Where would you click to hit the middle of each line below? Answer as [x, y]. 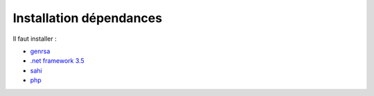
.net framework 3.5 [57, 61]
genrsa [40, 51]
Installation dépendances [88, 18]
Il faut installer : [35, 39]
